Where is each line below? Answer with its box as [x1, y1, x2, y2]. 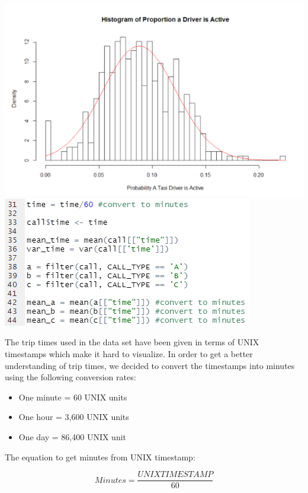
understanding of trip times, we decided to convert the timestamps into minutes [5, 359, 295, 371]
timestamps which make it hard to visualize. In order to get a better [5, 348, 253, 360]
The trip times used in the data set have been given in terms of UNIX [5, 336, 259, 348]
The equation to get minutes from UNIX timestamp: [5, 450, 195, 463]
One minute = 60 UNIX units [18, 390, 127, 403]
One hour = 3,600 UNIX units [18, 411, 129, 423]
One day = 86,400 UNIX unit [18, 431, 127, 443]
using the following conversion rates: [5, 371, 136, 383]
